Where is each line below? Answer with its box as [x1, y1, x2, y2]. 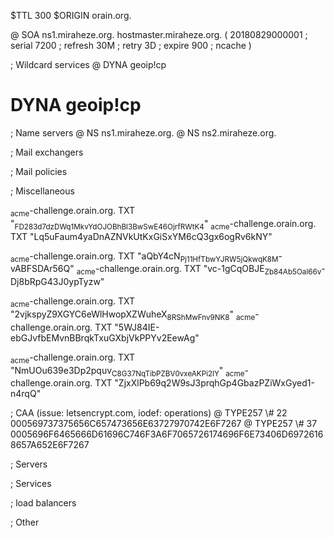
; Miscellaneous [10, 185, 75, 197]
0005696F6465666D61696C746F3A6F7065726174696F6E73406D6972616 [10, 428, 324, 440]
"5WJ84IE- [114, 321, 160, 333]
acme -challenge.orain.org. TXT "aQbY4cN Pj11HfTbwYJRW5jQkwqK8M [10, 250, 279, 264]
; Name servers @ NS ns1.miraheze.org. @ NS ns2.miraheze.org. [10, 126, 277, 139]
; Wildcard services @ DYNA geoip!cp [10, 59, 167, 70]
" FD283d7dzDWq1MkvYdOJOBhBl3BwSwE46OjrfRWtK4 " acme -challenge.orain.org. [10, 217, 317, 232]
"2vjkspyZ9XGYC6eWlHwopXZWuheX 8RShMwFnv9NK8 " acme [10, 308, 256, 322]
